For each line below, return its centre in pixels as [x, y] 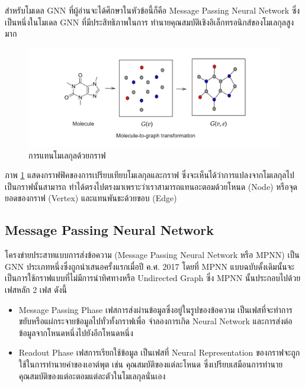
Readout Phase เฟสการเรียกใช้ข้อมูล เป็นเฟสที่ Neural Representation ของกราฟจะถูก [159, 352]
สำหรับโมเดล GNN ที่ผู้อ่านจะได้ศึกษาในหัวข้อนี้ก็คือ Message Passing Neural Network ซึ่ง [152, 10]
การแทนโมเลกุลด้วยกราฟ [67, 155]
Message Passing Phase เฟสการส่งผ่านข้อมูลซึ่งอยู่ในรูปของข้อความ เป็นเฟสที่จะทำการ [155, 309]
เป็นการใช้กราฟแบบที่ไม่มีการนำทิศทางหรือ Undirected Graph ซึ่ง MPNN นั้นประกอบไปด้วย [153, 278]
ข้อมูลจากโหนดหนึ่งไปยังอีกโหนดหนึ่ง [76, 332]
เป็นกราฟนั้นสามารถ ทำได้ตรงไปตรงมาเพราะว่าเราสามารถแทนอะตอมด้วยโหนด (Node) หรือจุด [151, 186]
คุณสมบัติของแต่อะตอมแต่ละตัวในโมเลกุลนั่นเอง [92, 375]
